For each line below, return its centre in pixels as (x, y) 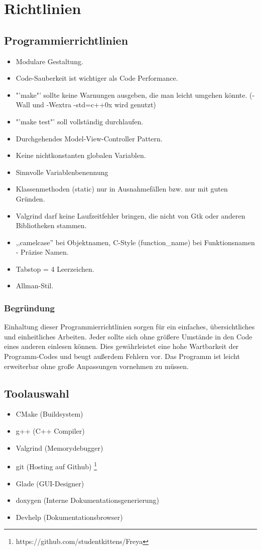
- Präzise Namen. (42, 252)
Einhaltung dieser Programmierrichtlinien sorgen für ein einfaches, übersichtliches (129, 327)
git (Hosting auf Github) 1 (56, 466)
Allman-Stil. (35, 286)
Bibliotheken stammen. (51, 225)
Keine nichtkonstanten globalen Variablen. (81, 155)
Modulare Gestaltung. (49, 61)
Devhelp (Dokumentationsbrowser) (69, 517)
